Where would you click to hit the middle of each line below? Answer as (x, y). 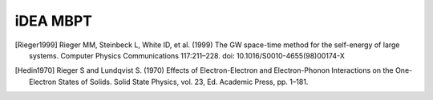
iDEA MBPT (53, 21)
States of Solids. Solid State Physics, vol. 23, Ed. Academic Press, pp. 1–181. (183, 82)
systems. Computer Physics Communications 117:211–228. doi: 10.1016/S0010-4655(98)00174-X (187, 55)
